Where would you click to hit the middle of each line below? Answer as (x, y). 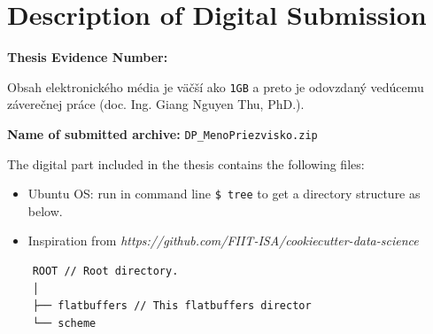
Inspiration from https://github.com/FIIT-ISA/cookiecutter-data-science (223, 241)
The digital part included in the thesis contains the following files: (186, 163)
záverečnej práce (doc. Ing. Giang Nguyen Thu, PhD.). (156, 104)
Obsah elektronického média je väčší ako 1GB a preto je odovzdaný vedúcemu (216, 86)
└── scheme (64, 323)
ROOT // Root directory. (105, 272)
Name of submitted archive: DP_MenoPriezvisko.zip (162, 133)
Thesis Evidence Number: (88, 57)
